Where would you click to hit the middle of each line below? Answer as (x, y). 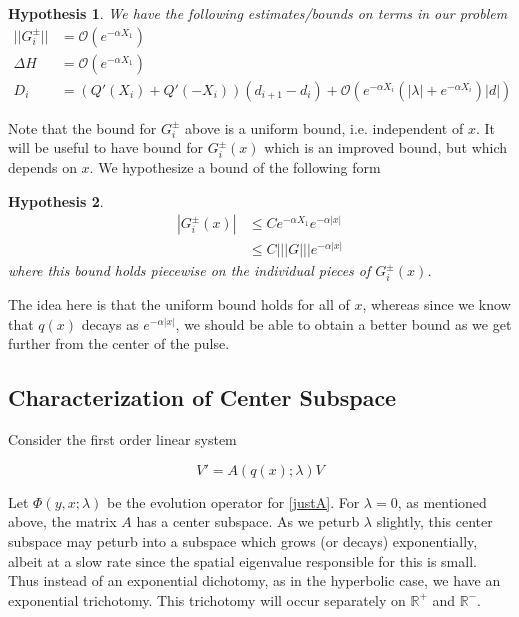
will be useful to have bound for (105, 147)
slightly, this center (434, 521)
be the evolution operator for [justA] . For (233, 501)
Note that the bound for (82, 127)
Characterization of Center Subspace (202, 397)
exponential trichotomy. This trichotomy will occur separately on (207, 599)
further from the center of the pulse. (119, 343)
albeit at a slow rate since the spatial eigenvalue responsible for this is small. (242, 560)
